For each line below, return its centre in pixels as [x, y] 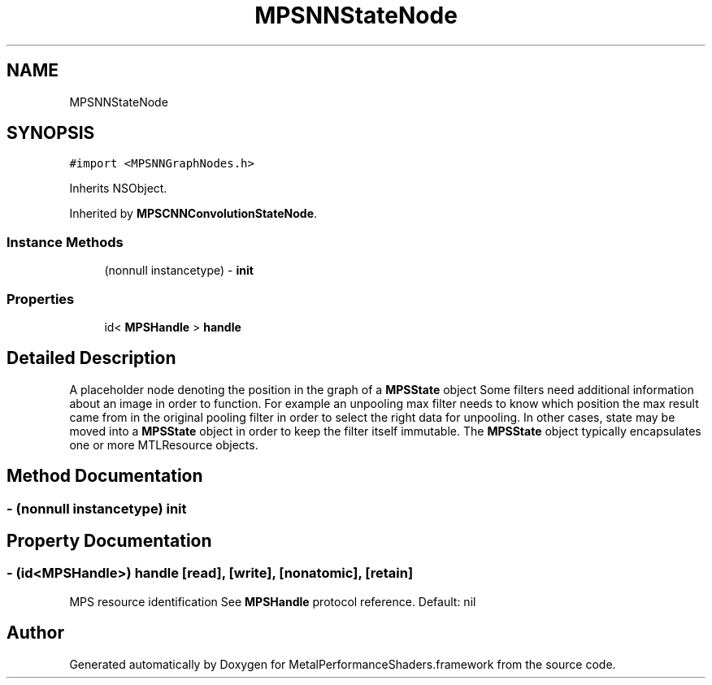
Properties [41, 299]
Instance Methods [65, 242]
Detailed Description [91, 358]
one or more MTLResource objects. [164, 444]
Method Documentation [105, 476]
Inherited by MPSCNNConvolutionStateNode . [193, 214]
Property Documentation [109, 541]
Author [35, 633]
